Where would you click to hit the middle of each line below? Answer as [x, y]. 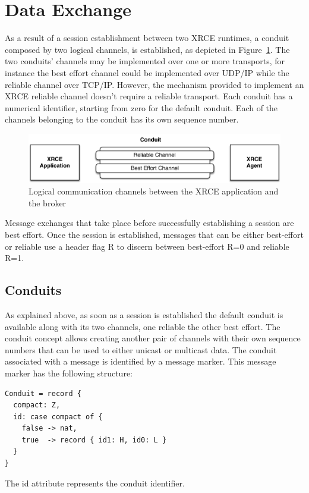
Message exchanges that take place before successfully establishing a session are [149, 223]
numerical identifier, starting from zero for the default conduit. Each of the [141, 107]
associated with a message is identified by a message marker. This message [141, 361]
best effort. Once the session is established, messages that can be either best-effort [154, 234]
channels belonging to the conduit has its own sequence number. [122, 119]
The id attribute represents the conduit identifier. [95, 483]
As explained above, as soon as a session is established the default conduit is [144, 314]
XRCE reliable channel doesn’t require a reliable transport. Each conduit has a [149, 96]
